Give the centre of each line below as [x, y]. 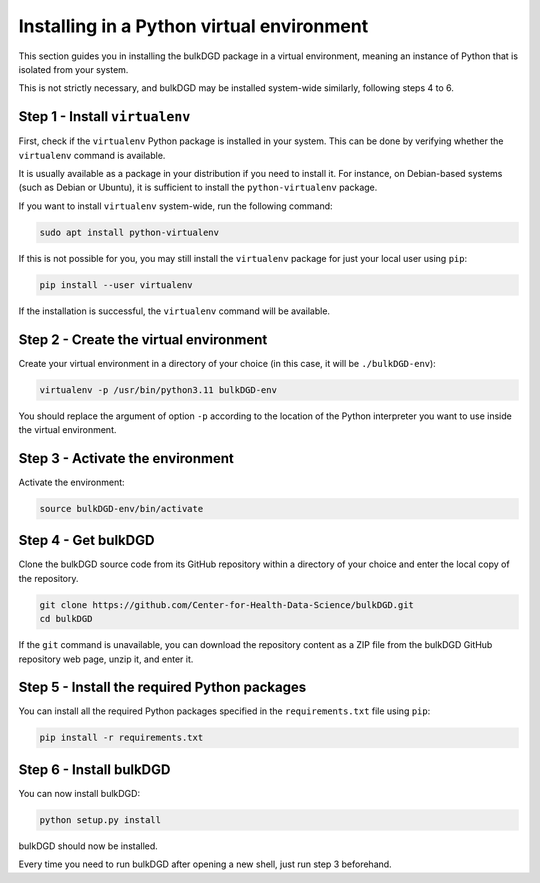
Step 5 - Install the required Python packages [162, 687]
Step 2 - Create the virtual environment [143, 339]
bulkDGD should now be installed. [88, 846]
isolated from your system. [73, 69]
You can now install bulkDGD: [79, 793]
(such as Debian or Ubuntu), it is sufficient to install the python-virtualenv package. [198, 187]
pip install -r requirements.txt [121, 738]
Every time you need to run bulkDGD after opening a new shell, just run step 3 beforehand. [205, 864]
